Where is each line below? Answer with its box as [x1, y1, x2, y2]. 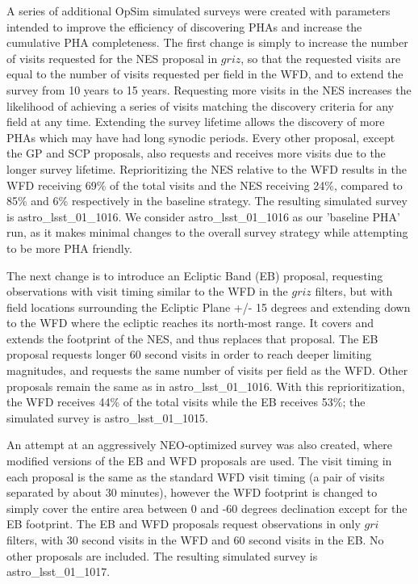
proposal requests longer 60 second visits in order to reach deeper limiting [6, 346, 372, 363]
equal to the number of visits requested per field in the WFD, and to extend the [6, 65, 403, 82]
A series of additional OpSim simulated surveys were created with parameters [6, 2, 391, 19]
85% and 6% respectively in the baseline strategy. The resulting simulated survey [6, 192, 408, 209]
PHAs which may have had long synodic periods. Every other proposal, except [6, 128, 395, 145]
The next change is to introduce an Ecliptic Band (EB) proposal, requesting [6, 267, 383, 284]
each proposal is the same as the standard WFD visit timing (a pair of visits [6, 468, 385, 485]
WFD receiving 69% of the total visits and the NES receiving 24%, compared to [6, 176, 403, 193]
